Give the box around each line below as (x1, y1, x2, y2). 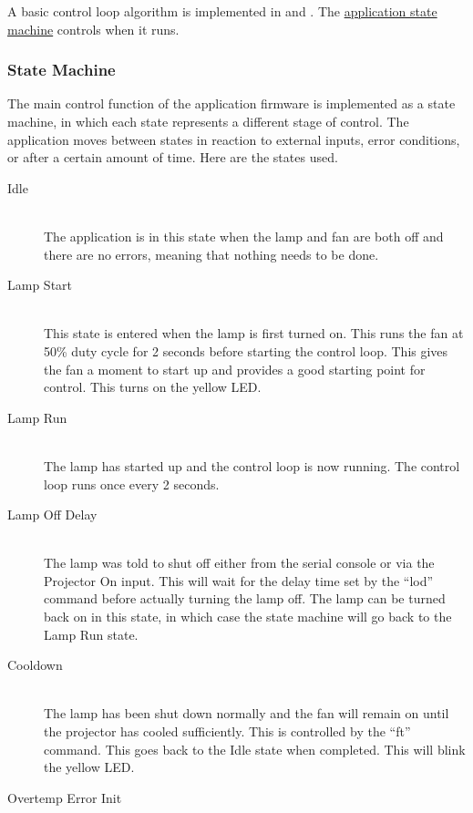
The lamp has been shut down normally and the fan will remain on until (44, 704, 449, 723)
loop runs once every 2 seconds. (44, 474, 220, 493)
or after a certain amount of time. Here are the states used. (7, 148, 338, 167)
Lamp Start (7, 275, 73, 294)
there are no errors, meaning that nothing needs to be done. (44, 244, 379, 263)
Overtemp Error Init (7, 787, 122, 807)
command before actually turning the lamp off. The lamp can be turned (44, 589, 446, 608)
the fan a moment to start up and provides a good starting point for (44, 359, 426, 378)
